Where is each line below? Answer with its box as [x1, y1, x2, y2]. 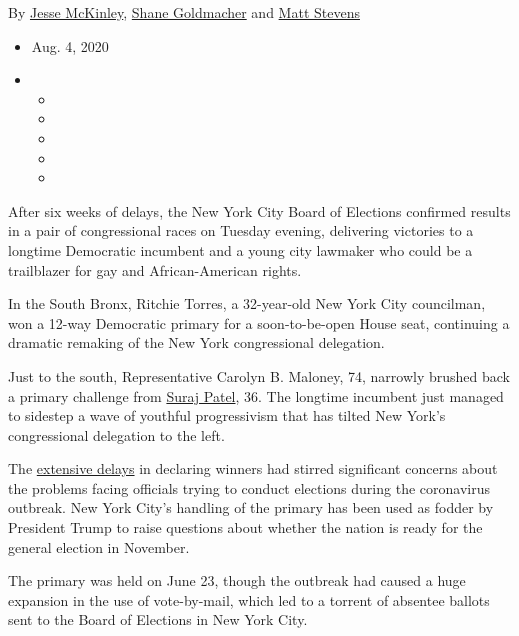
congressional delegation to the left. [8, 424, 225, 445]
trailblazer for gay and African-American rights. [8, 259, 302, 280]
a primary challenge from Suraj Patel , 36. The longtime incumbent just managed [8, 385, 504, 406]
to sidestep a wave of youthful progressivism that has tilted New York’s [8, 405, 446, 426]
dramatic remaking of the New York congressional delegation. [8, 332, 385, 353]
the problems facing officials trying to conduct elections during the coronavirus [8, 477, 490, 498]
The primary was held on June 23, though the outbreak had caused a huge [8, 570, 466, 591]
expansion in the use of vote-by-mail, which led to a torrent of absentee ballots [8, 589, 490, 610]
